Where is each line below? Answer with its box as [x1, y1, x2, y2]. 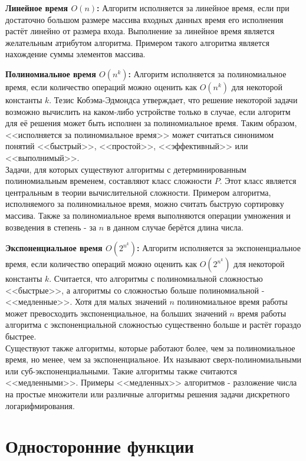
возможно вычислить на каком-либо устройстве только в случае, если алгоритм [5, 105, 291, 117]
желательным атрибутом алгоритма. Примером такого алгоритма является [5, 36, 269, 48]
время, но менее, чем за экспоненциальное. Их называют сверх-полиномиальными [5, 353, 302, 365]
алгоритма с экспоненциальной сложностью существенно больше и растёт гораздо [5, 318, 301, 331]
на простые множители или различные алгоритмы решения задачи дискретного [5, 388, 290, 400]
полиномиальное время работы [177, 295, 288, 308]
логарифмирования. [5, 399, 75, 411]
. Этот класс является [219, 174, 297, 187]
